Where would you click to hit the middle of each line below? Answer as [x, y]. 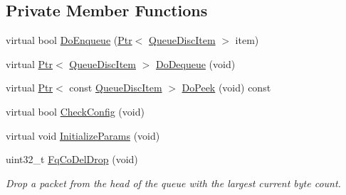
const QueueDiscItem [116, 88]
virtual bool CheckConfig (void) [75, 111]
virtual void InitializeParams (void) [83, 135]
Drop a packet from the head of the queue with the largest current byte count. [173, 183]
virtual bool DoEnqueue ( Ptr [69, 40]
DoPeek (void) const [226, 88]
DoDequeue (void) [195, 63]
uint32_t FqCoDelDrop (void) [72, 159]
